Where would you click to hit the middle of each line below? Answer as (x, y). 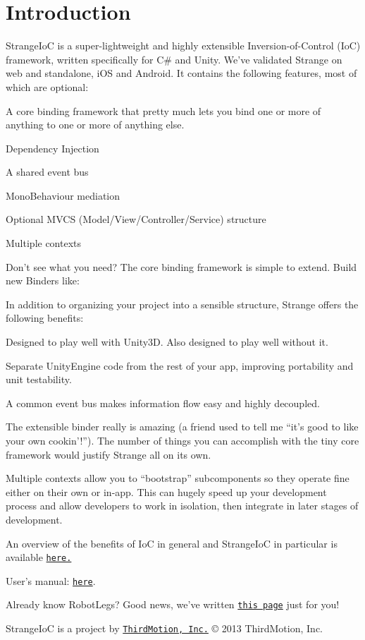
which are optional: (47, 86)
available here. (39, 557)
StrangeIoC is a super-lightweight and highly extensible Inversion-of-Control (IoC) (183, 46)
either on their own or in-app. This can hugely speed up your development (166, 491)
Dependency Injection (52, 148)
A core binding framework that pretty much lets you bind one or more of (163, 110)
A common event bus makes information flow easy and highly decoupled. (163, 403)
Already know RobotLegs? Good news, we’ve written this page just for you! (173, 604)
